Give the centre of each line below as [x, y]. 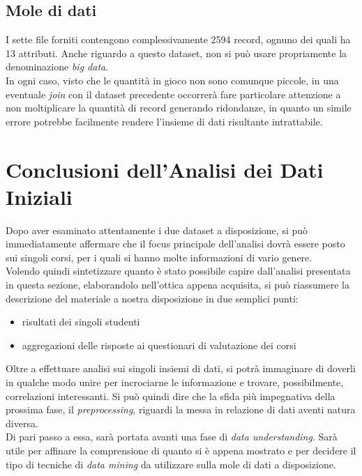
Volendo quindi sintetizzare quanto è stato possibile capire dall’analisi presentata [178, 271]
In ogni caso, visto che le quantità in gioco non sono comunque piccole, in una [172, 80]
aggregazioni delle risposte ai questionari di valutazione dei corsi [159, 345]
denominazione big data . [57, 67]
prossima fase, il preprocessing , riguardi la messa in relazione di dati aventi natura [181, 409]
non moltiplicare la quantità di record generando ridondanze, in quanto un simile [179, 108]
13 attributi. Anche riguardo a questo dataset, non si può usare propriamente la [176, 53]
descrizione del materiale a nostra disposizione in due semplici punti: [152, 298]
